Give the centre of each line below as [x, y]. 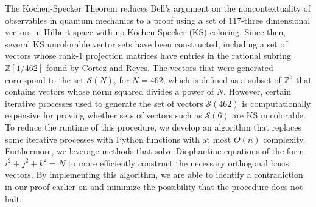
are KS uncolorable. [269, 115]
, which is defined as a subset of [222, 79]
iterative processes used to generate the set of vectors [104, 103]
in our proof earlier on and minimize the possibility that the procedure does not [154, 186]
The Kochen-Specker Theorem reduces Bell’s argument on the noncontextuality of [158, 8]
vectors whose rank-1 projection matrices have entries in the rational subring [148, 56]
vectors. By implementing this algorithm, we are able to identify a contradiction [154, 175]
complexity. [284, 139]
